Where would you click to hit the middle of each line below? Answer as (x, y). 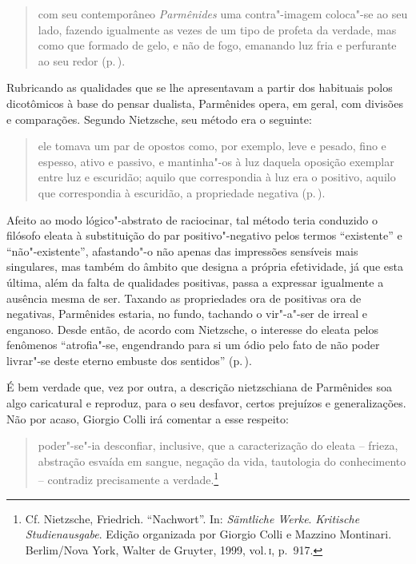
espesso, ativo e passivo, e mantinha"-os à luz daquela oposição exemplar (216, 161)
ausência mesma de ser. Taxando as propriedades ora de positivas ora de (184, 298)
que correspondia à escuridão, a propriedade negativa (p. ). (182, 192)
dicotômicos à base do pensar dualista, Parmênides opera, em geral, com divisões (205, 103)
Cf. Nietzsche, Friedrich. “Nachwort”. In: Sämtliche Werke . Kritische (192, 518)
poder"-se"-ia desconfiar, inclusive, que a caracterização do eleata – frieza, (218, 445)
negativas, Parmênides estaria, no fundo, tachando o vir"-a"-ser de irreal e (187, 314)
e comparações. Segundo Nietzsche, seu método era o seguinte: (159, 119)
